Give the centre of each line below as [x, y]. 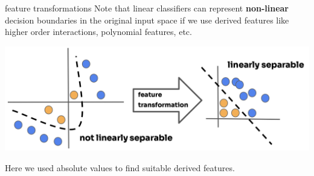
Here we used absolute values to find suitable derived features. [120, 167]
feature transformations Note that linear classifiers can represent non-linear [147, 8]
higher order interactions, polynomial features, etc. [98, 32]
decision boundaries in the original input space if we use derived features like [147, 20]
